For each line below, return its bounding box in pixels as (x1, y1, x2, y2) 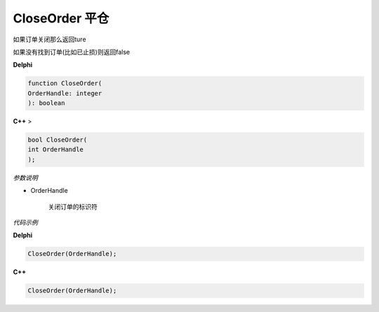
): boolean (27, 99, 65, 107)
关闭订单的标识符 (48, 202, 98, 210)
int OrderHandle (27, 146, 84, 154)
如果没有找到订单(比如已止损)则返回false (13, 48, 130, 56)
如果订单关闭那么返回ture (13, 35, 87, 43)
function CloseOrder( (27, 79, 102, 88)
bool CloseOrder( (27, 136, 88, 144)
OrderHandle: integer (27, 89, 102, 97)
